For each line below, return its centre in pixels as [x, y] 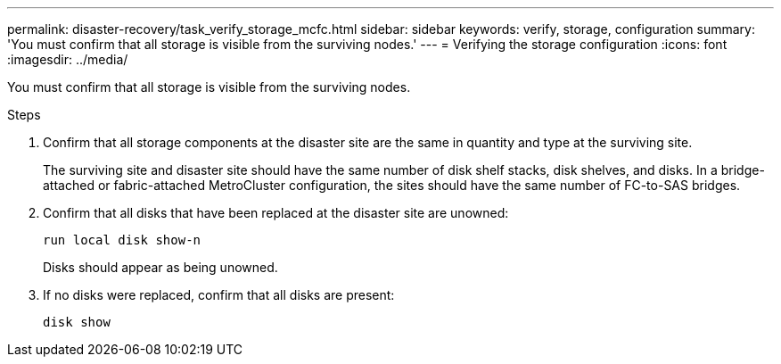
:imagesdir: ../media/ [68, 59]
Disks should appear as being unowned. [160, 267]
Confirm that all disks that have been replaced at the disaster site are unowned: [276, 213]
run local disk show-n [122, 240]
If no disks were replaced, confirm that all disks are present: [219, 295]
